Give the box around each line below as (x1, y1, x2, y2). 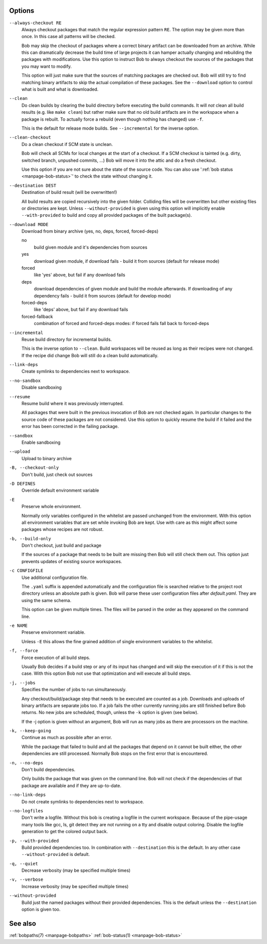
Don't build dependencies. (21, 767, 76, 773)
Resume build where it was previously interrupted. (21, 401, 124, 407)
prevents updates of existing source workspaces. (21, 558, 122, 564)
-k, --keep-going (9, 728, 51, 734)
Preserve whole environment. (21, 504, 82, 510)
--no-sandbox (9, 378, 41, 383)
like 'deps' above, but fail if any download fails (34, 307, 129, 313)
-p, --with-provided (9, 838, 59, 844)
